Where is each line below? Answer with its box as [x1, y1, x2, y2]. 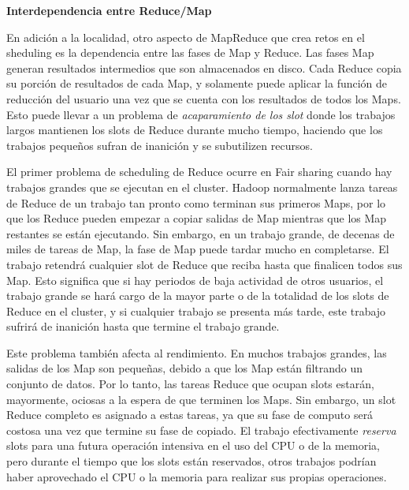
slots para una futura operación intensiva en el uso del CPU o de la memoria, [6, 437, 380, 454]
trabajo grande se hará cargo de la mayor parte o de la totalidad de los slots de [6, 287, 389, 304]
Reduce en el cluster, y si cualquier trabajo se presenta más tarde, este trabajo [6, 302, 386, 319]
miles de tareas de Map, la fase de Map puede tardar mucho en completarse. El [6, 241, 389, 257]
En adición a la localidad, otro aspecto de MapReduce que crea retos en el [6, 28, 365, 45]
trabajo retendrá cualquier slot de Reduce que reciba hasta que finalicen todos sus [6, 256, 403, 272]
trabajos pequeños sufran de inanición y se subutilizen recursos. [6, 137, 313, 153]
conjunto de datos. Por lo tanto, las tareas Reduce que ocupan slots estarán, [6, 376, 374, 392]
